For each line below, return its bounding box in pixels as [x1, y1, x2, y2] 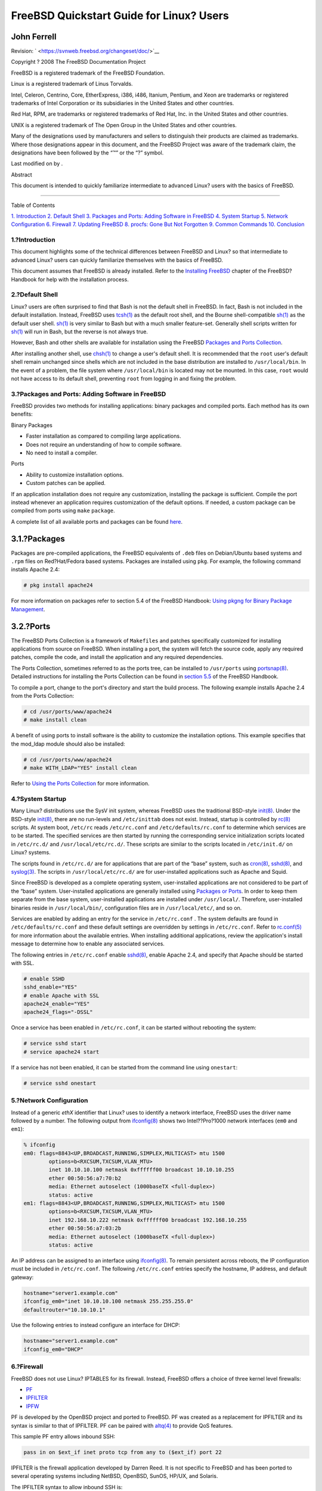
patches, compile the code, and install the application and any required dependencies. [11, 654, 224, 661]
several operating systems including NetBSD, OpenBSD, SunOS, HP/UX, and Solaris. [11, 1473, 218, 1480]
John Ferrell [11, 32, 57, 42]
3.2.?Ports [11, 621, 51, 632]
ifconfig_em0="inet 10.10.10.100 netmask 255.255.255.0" [23, 1298, 194, 1305]
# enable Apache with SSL [23, 992, 100, 999]
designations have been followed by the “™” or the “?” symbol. [11, 149, 164, 156]
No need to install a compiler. [26, 449, 98, 456]
